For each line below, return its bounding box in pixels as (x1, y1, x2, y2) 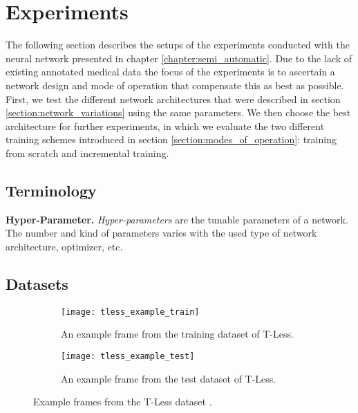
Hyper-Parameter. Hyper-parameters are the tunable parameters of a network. (6, 212, 348, 226)
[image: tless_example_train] (61, 306, 200, 317)
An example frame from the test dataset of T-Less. (61, 371, 276, 385)
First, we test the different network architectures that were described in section (6, 91, 341, 106)
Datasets (6, 273, 68, 294)
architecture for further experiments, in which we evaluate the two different (6, 118, 325, 133)
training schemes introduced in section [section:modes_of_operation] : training (6, 132, 337, 147)
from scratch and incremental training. (6, 145, 169, 160)
